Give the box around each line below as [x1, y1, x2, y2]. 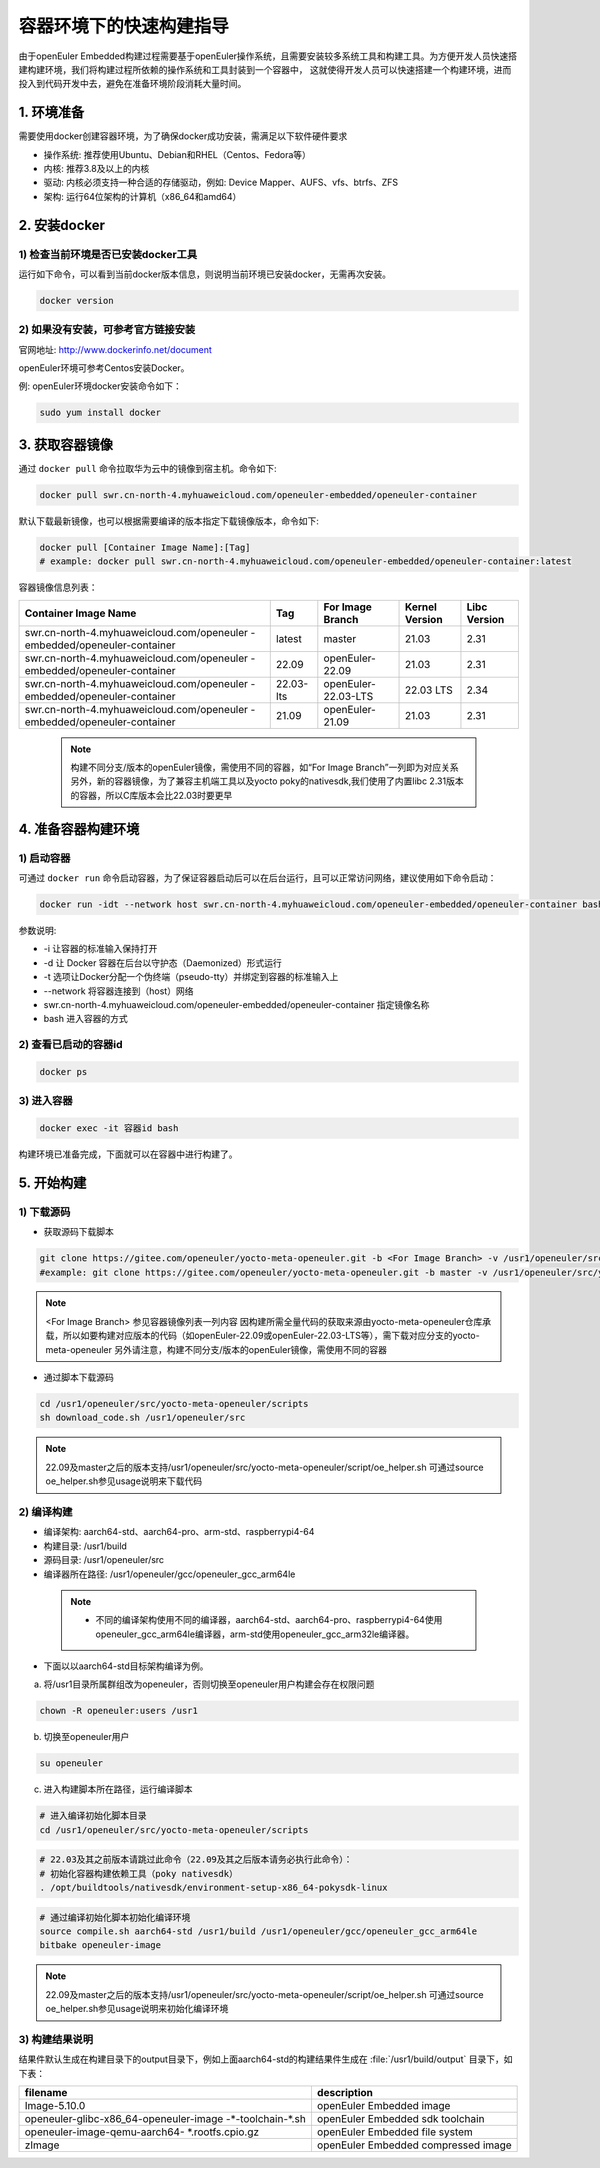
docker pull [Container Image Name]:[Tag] [39, 541, 251, 553]
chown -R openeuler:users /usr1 [39, 1705, 199, 1717]
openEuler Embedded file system [316, 2125, 474, 2139]
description [316, 2086, 374, 2100]
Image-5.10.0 [24, 2099, 86, 2113]
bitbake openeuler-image [39, 1940, 162, 1951]
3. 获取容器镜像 [18, 436, 114, 453]
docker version [39, 295, 114, 306]
